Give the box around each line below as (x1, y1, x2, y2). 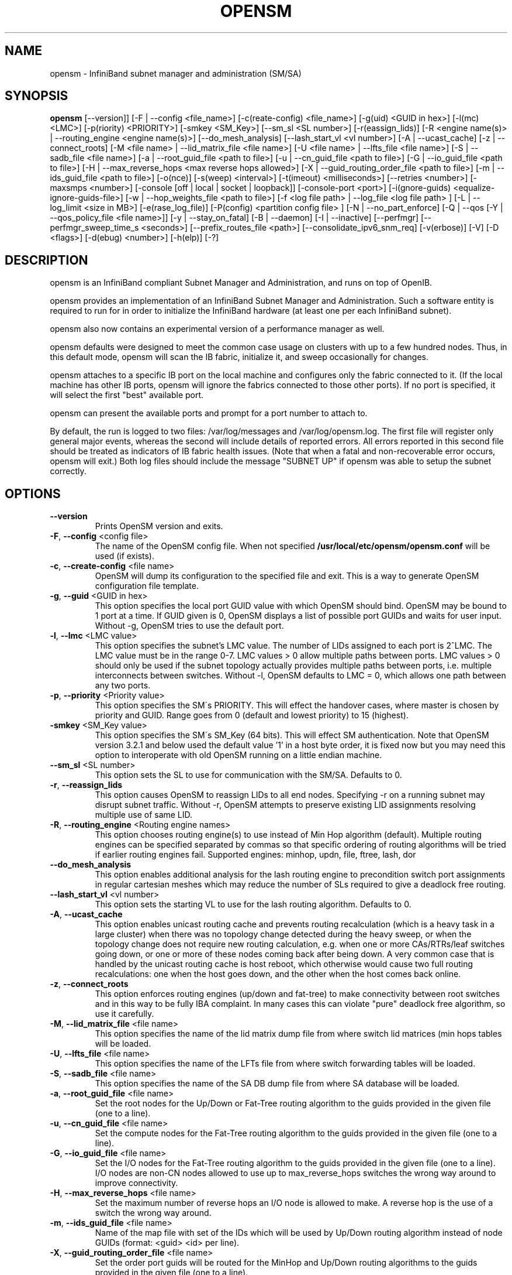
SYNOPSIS (5, 88, 68, 104)
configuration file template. (95, 581, 199, 591)
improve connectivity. (95, 1178, 178, 1188)
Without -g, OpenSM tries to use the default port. (95, 621, 284, 631)
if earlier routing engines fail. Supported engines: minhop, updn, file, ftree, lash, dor (95, 849, 416, 860)
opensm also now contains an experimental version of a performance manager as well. (50, 324, 385, 334)
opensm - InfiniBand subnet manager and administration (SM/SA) (50, 68, 302, 78)
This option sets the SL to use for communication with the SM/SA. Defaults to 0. (95, 770, 402, 780)
